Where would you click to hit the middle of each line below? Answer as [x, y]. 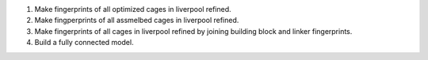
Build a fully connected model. [84, 43]
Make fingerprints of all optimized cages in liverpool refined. [133, 9]
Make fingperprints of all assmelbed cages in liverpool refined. [137, 21]
